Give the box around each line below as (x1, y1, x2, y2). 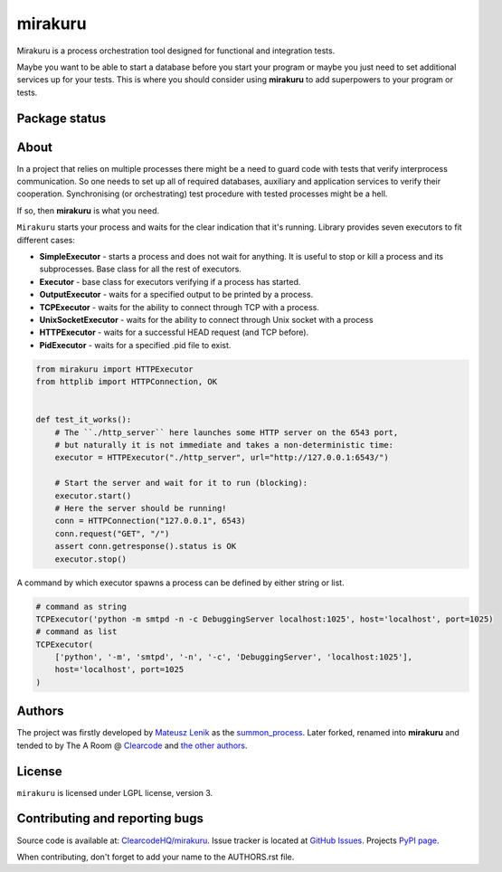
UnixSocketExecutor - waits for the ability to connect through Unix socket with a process (39, 314, 374, 325)
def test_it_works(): (35, 414, 132, 425)
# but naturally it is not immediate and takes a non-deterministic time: (54, 440, 393, 450)
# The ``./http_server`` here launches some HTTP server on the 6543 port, (54, 427, 399, 438)
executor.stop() (54, 554, 127, 564)
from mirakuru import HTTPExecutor (35, 364, 194, 374)
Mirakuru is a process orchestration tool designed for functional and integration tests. (16, 45, 336, 56)
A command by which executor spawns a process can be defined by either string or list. (16, 577, 345, 588)
